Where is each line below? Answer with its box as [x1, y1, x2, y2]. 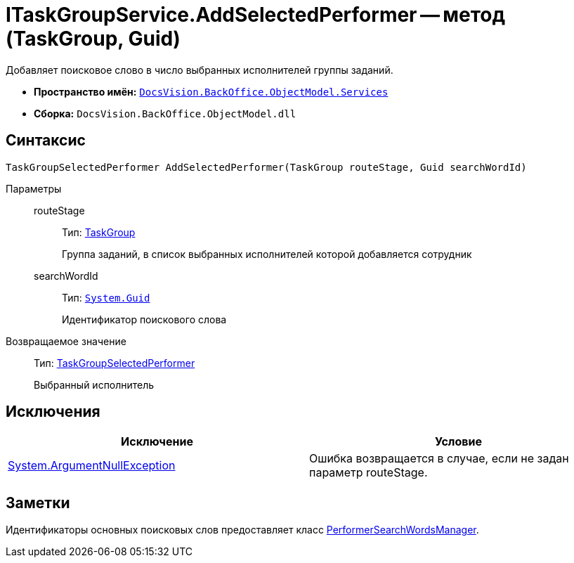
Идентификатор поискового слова [62, 313, 227, 325]
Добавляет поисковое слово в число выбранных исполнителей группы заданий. [6, 63, 393, 76]
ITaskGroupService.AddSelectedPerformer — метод [6, 3, 506, 27]
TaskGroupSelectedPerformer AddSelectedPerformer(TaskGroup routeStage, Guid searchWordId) [6, 161, 527, 173]
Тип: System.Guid [62, 291, 150, 304]
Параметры [6, 182, 62, 195]
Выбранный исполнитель [34, 378, 155, 391]
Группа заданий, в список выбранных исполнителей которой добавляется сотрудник [62, 247, 472, 260]
